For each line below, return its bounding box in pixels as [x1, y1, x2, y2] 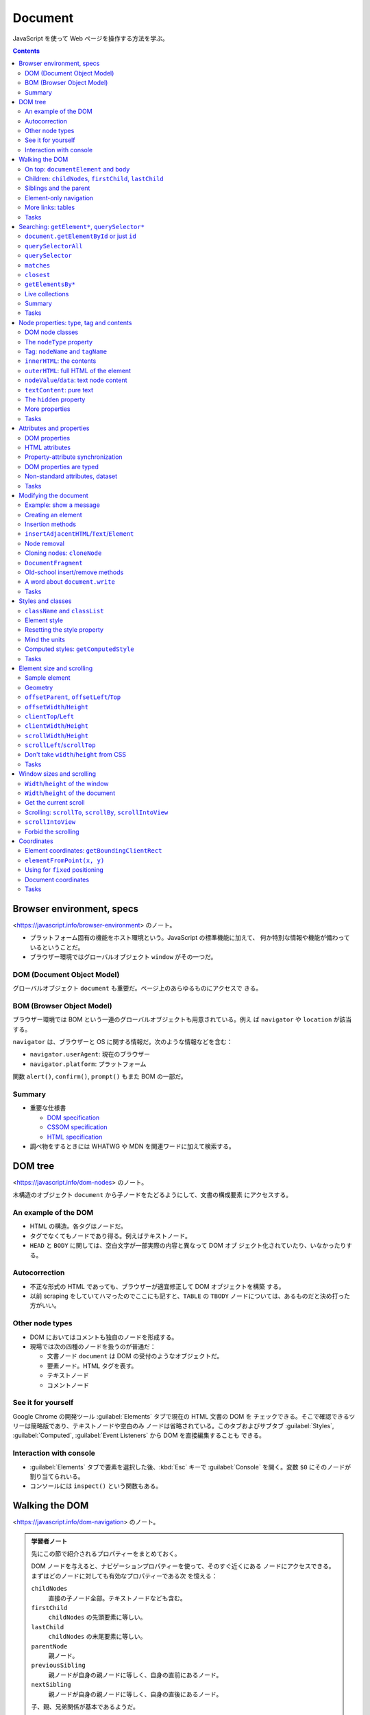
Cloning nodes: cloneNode [25, 549, 102, 557]
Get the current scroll [25, 799, 85, 807]
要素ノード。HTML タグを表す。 [47, 1362, 138, 1370]
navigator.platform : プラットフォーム [29, 1060, 147, 1068]
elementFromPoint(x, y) [25, 856, 105, 864]
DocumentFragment [25, 559, 83, 567]
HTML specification [47, 1133, 103, 1141]
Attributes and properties [18, 424, 90, 432]
